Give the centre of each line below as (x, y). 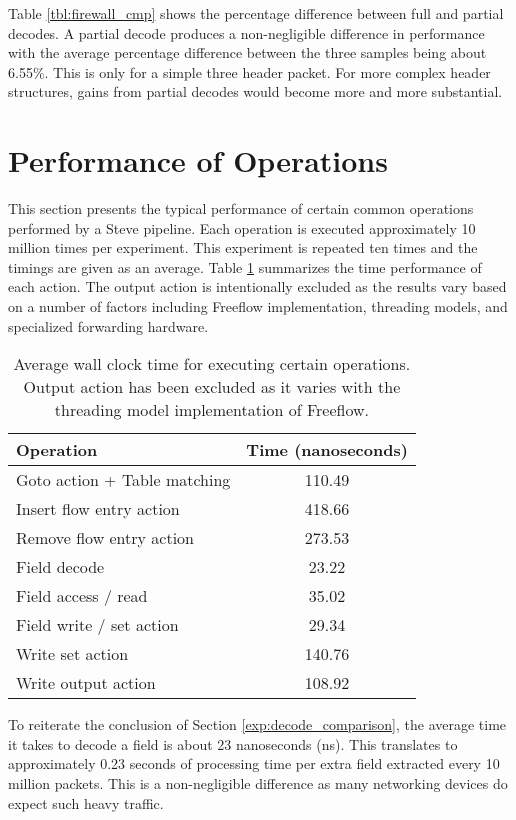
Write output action (86, 683)
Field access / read (82, 596)
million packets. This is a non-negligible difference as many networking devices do (258, 783)
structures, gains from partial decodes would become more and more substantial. (255, 91)
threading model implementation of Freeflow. (211, 410)
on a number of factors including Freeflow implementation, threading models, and (258, 306)
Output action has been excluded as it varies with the (212, 387)
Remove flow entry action (105, 538)
